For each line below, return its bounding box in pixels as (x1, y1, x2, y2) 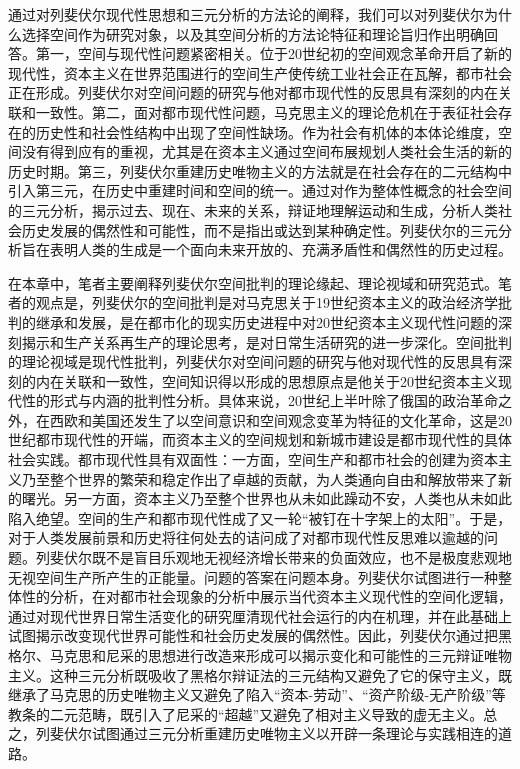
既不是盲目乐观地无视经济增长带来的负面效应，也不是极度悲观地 (91, 547, 512, 568)
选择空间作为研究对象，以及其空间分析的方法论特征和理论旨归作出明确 (21, 23, 484, 44)
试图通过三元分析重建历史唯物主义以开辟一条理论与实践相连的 (91, 723, 498, 744)
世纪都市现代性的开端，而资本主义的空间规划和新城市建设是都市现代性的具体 (8, 429, 512, 450)
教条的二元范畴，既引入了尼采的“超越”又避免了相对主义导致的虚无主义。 (8, 703, 484, 724)
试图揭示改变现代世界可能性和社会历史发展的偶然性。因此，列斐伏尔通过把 (8, 625, 498, 646)
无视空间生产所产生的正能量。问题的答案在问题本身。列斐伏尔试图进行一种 (8, 566, 498, 587)
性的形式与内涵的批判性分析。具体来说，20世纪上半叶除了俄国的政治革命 (21, 390, 498, 411)
